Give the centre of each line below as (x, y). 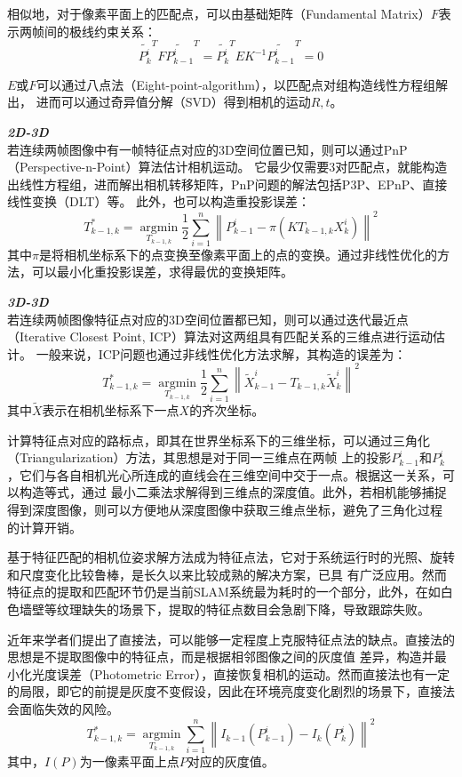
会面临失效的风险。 (63, 708)
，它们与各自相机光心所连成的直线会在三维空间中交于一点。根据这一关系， (225, 474)
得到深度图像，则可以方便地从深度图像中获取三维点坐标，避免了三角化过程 (225, 510)
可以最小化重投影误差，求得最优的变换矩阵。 (162, 272)
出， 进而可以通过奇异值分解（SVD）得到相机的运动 (159, 102)
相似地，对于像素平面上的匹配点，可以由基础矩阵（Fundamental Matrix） (219, 13)
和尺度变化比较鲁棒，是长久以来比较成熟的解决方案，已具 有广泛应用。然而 (227, 574)
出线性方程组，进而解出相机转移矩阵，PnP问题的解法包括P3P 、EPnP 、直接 (227, 184)
